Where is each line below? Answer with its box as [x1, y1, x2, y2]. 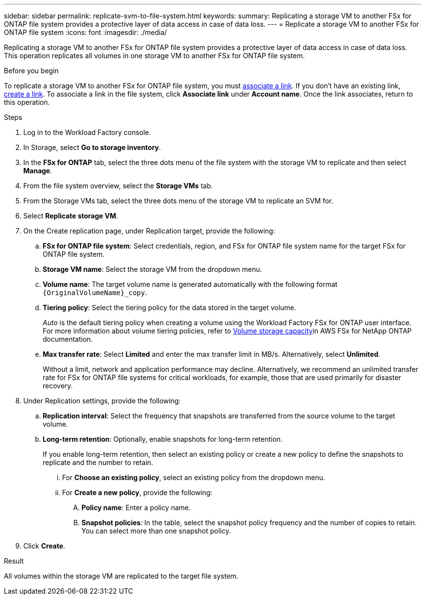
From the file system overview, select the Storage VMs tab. [23, 182, 213, 190]
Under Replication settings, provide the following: [23, 397, 181, 405]
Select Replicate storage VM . [23, 212, 118, 220]
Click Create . [23, 542, 65, 550]
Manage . [23, 166, 52, 175]
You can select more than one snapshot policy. [82, 527, 231, 535]
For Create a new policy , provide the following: [62, 488, 212, 497]
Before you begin [4, 67, 59, 75]
